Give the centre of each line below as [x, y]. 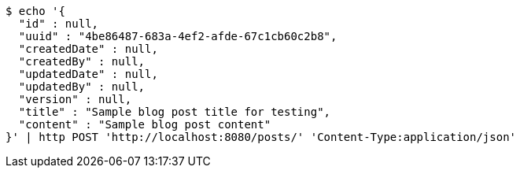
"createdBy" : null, [82, 61]
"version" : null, [75, 99]
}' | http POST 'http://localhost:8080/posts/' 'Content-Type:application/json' [261, 137]
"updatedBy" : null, [82, 87]
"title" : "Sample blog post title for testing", [175, 112]
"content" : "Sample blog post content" [145, 124]
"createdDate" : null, [88, 49]
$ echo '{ [35, 11]
